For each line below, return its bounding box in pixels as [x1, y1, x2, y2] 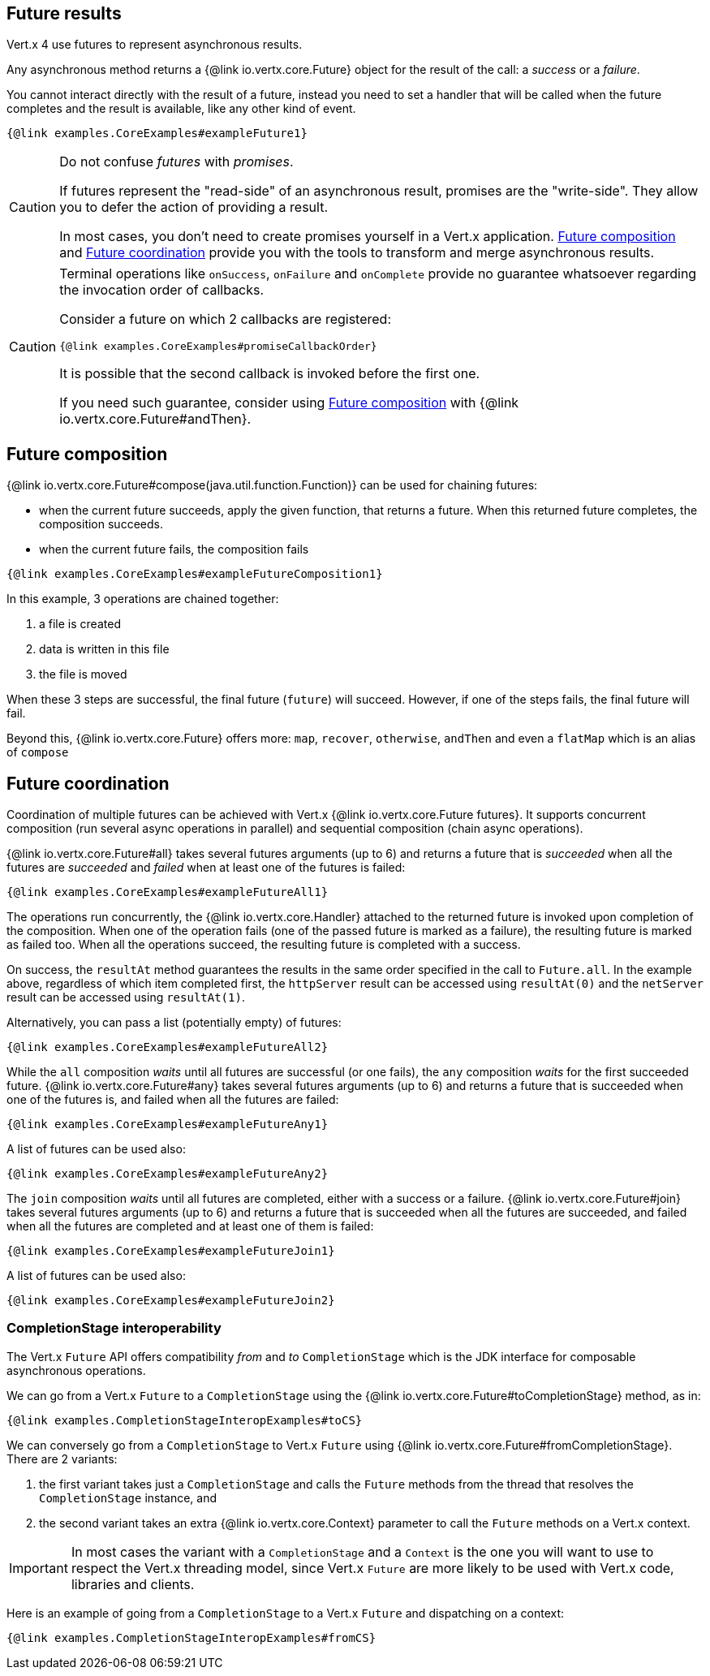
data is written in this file [39, 642, 170, 657]
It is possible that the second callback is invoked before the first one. [59, 365, 480, 382]
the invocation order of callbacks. [59, 282, 265, 299]
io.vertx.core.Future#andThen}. [59, 411, 252, 428]
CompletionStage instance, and [39, 1490, 217, 1505]
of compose [6, 745, 69, 760]
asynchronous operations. [6, 1363, 146, 1377]
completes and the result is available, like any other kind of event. [6, 101, 356, 116]
